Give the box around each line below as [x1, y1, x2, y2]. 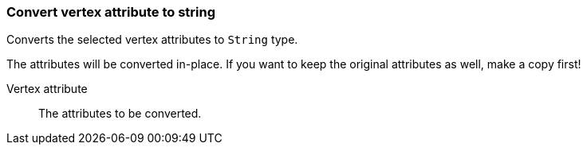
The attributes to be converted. [38, 106, 202, 121]
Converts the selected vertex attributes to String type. [6, 33, 298, 47]
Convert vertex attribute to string [6, 4, 215, 20]
